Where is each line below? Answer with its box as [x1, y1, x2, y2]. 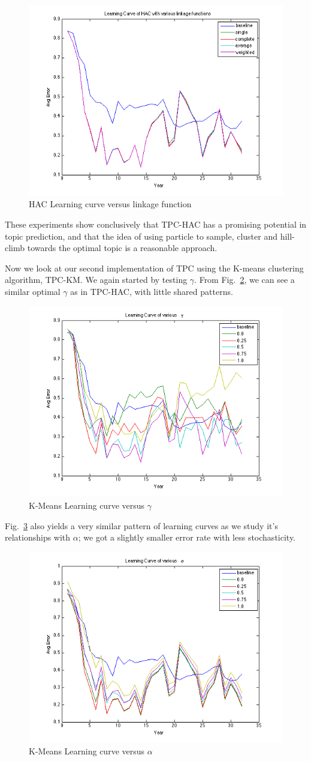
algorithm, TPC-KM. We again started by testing [5, 273, 188, 286]
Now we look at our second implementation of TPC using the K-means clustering [5, 261, 304, 274]
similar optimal [5, 285, 61, 297]
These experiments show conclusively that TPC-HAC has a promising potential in [5, 217, 307, 230]
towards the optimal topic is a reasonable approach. [27, 241, 218, 254]
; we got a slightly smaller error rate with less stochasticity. [78, 531, 296, 544]
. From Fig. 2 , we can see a [194, 273, 295, 286]
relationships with [5, 531, 71, 544]
